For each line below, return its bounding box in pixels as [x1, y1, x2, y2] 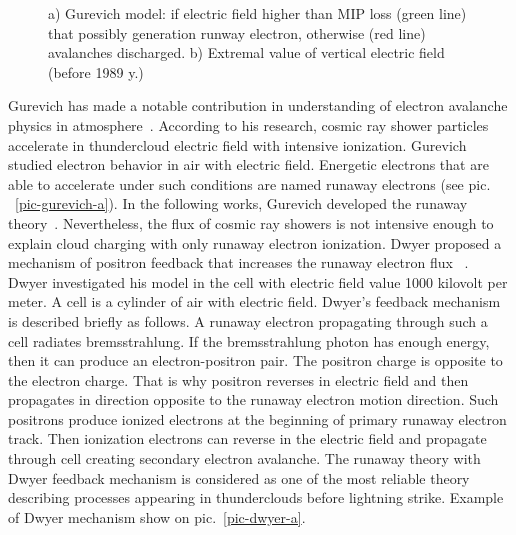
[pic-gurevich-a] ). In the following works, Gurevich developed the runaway [15, 193, 468, 214]
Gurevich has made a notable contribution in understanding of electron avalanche [8, 95, 508, 116]
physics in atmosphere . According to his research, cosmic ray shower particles [8, 114, 489, 135]
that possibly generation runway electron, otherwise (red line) [48, 22, 426, 43]
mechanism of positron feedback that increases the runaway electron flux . [8, 252, 469, 273]
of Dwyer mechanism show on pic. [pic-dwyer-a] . [8, 506, 306, 527]
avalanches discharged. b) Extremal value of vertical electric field [48, 42, 445, 63]
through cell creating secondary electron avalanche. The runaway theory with [8, 448, 481, 469]
